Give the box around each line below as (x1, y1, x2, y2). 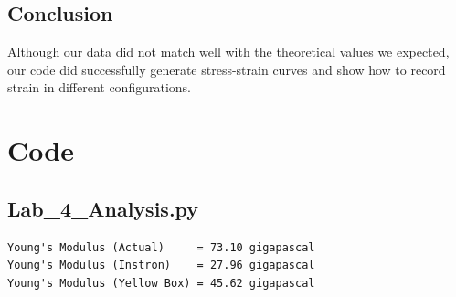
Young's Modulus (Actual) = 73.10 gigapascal (7, 240, 315, 254)
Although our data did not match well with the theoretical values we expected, (7, 42, 450, 61)
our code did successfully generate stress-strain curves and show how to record (7, 59, 446, 79)
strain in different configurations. (7, 78, 191, 97)
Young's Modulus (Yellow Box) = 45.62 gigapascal (7, 276, 315, 290)
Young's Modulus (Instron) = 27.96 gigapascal (7, 259, 315, 272)
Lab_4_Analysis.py (7, 194, 199, 222)
